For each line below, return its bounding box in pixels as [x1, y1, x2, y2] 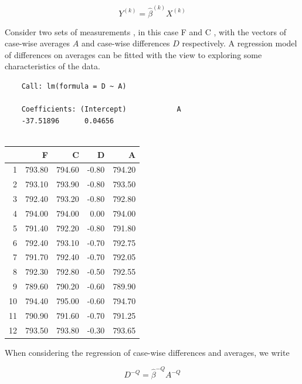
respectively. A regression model [182, 37, 297, 49]
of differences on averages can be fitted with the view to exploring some [5, 48, 262, 60]
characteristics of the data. [5, 60, 100, 72]
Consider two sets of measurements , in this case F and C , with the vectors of [5, 25, 286, 38]
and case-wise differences [81, 37, 170, 49]
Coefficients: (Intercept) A [21, 105, 181, 114]
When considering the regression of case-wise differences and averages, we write [5, 346, 290, 358]
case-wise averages [5, 37, 70, 49]
